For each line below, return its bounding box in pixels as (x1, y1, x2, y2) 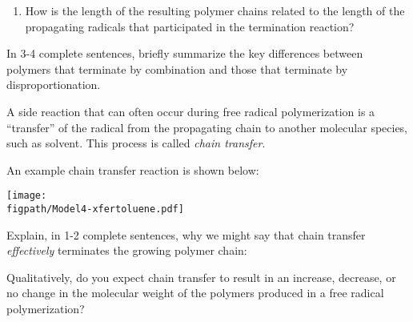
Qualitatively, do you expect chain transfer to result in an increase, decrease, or (6, 268, 396, 285)
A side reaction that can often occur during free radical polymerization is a (6, 103, 375, 119)
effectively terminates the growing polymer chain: (6, 242, 247, 259)
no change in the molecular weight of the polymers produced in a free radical (6, 284, 384, 301)
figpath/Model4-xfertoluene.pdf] (6, 203, 184, 215)
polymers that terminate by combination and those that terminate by (6, 60, 348, 77)
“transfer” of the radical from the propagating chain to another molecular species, (6, 119, 408, 135)
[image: (6, 190, 47, 202)
